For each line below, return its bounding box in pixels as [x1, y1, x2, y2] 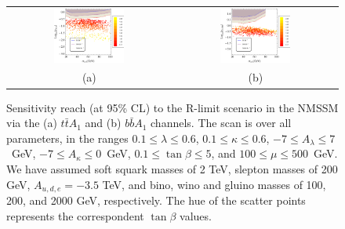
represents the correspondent [6, 207, 144, 224]
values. [180, 207, 212, 224]
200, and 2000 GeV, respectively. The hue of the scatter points [6, 192, 306, 208]
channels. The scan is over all [151, 114, 292, 131]
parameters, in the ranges [6, 129, 129, 146]
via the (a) [6, 114, 57, 131]
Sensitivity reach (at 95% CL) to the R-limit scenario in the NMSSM [6, 99, 339, 115]
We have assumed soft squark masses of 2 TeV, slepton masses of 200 [6, 160, 338, 176]
